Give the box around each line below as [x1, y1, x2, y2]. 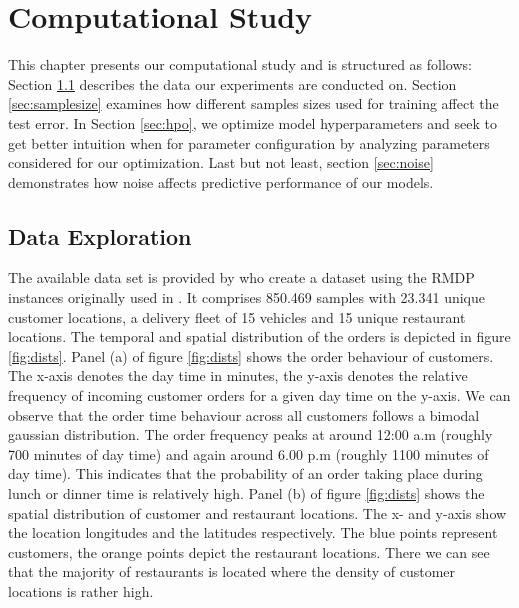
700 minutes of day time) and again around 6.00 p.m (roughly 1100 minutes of [8, 443, 489, 464]
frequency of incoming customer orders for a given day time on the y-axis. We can [8, 385, 511, 406]
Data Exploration [8, 220, 192, 251]
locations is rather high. [8, 580, 154, 601]
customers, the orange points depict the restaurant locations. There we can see [8, 541, 490, 562]
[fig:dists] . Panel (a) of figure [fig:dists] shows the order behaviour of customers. [8, 345, 494, 366]
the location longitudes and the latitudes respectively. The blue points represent [8, 522, 498, 543]
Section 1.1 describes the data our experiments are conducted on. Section [8, 73, 457, 94]
